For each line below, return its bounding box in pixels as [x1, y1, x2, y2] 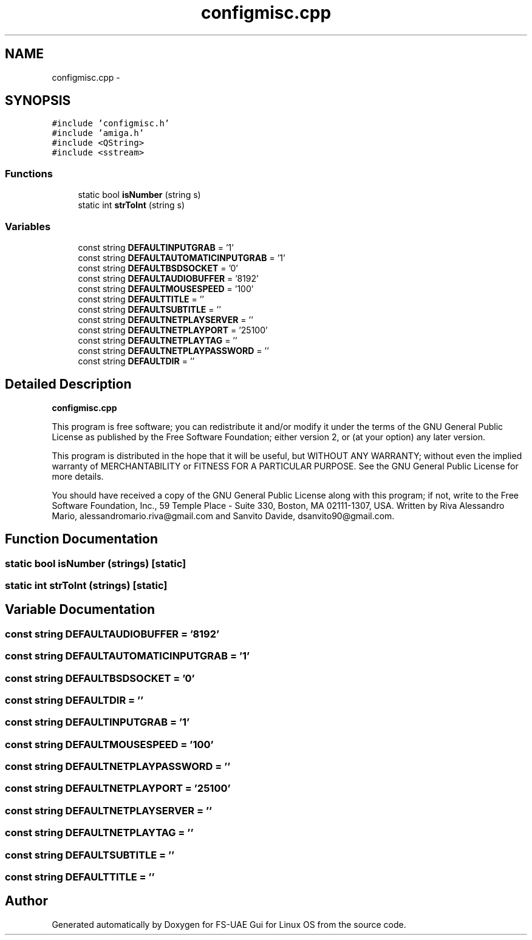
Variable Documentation [5, 602, 155, 618]
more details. [52, 471, 104, 482]
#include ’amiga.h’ [52, 128, 145, 138]
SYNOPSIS [5, 93, 71, 109]
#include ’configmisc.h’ [52, 118, 170, 129]
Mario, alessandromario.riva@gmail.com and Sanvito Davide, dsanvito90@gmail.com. [52, 510, 395, 521]
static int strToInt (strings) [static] [5, 579, 168, 591]
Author [5, 893, 48, 909]
